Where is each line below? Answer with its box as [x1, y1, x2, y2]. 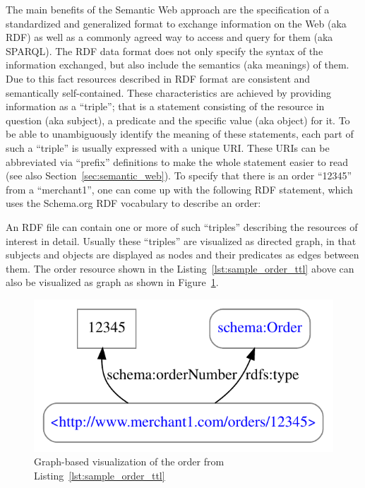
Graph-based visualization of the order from [34, 454, 225, 469]
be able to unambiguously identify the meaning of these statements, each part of [6, 126, 354, 141]
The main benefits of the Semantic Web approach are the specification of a [6, 2, 330, 16]
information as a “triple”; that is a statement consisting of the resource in [6, 99, 325, 114]
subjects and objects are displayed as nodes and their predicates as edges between [6, 247, 359, 262]
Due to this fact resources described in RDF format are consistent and [6, 71, 311, 85]
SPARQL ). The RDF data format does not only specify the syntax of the [6, 43, 323, 58]
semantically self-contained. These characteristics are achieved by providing [6, 85, 331, 100]
